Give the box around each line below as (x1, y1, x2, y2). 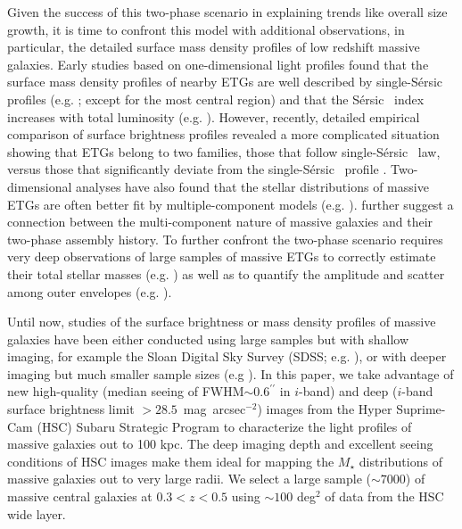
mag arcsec (183, 400, 246, 418)
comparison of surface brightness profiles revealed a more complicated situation (7, 125, 440, 144)
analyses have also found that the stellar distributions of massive (76, 177, 429, 195)
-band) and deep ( (298, 382, 398, 401)
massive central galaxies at (7, 487, 153, 506)
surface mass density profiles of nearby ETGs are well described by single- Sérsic (7, 72, 443, 91)
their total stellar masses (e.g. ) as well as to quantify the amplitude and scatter (7, 264, 445, 283)
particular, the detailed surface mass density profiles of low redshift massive (7, 37, 420, 56)
